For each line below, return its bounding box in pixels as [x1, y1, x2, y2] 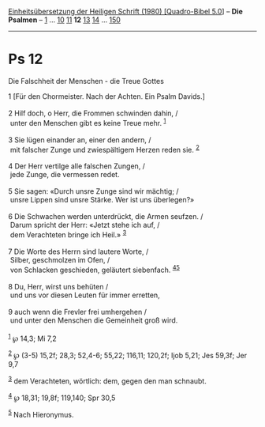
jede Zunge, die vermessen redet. [9, 170, 120, 179]
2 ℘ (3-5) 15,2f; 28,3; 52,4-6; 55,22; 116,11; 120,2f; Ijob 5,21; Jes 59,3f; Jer [8, 350, 248, 360]
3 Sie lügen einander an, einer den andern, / [8, 134, 151, 145]
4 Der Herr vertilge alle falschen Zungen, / [8, 161, 146, 171]
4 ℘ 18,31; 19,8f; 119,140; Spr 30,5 [8, 391, 116, 402]
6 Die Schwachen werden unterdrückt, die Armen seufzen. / [8, 212, 203, 221]
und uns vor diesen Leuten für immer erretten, [9, 290, 160, 300]
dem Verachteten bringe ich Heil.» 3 [9, 229, 127, 240]
